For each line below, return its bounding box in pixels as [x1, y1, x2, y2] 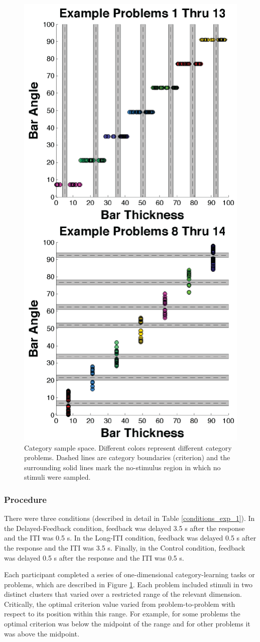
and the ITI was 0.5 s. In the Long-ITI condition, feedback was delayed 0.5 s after [4, 532, 256, 543]
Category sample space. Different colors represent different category [24, 442, 232, 453]
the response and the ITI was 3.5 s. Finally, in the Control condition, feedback [4, 542, 245, 553]
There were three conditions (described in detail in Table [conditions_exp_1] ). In [4, 513, 255, 523]
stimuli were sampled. [24, 472, 91, 482]
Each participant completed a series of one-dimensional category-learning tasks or [4, 569, 255, 580]
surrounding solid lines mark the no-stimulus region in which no [24, 462, 221, 472]
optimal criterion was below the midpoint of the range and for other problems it [4, 618, 250, 629]
